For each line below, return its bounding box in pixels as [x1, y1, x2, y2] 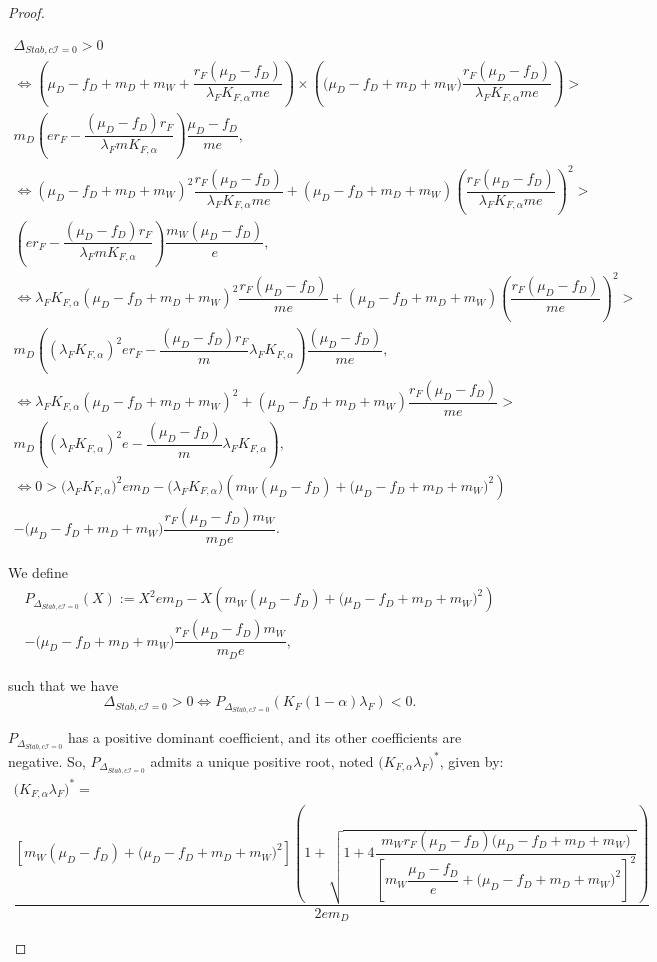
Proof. [8, 2, 45, 22]
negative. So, [8, 750, 86, 771]
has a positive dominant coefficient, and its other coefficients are [68, 727, 462, 748]
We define [8, 562, 68, 583]
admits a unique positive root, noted [150, 750, 374, 771]
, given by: [439, 750, 504, 771]
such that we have [8, 674, 119, 695]
